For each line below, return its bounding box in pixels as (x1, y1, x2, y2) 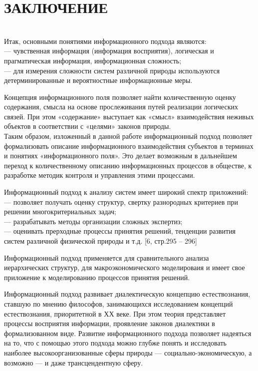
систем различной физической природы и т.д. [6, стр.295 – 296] (4, 236, 198, 246)
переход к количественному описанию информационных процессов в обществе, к (4, 160, 252, 170)
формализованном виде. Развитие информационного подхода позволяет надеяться (4, 328, 252, 338)
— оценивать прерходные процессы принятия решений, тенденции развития (4, 226, 236, 236)
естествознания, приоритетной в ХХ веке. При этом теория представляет (4, 308, 226, 319)
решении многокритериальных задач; (4, 206, 116, 217)
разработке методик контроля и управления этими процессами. (4, 170, 195, 180)
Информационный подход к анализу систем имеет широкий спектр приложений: (4, 187, 249, 197)
